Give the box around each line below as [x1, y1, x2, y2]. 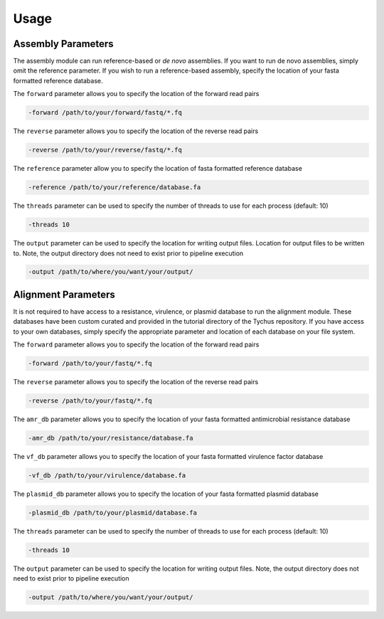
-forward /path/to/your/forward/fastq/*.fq [28, 109, 183, 117]
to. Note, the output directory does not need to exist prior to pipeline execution [13, 249, 244, 258]
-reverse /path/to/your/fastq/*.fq [28, 397, 152, 405]
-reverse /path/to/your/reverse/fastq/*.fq [28, 146, 183, 154]
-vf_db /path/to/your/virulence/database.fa [28, 472, 186, 480]
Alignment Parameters [13, 288, 115, 300]
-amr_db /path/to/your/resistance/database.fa [28, 434, 193, 443]
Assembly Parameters [13, 38, 114, 50]
